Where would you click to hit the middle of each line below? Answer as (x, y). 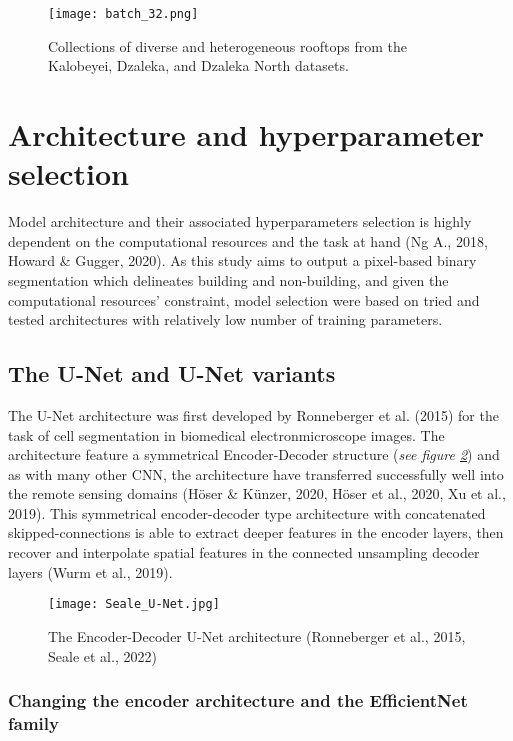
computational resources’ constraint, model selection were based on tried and (244, 299)
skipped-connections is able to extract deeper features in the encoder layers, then (256, 532)
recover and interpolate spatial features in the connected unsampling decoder (244, 552)
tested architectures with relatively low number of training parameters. (225, 319)
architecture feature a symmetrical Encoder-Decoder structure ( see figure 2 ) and (254, 454)
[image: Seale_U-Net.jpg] (134, 604)
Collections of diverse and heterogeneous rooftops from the (228, 45)
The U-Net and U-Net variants (172, 373)
